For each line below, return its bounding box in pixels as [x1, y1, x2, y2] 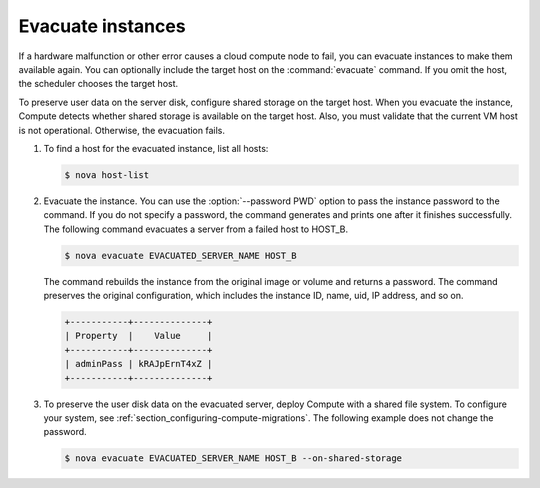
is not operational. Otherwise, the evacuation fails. [18, 124, 225, 136]
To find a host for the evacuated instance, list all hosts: [43, 142, 269, 154]
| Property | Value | [64, 330, 213, 342]
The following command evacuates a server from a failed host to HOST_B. [43, 223, 349, 235]
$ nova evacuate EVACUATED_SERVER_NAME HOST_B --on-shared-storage [64, 453, 403, 464]
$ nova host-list [64, 169, 150, 180]
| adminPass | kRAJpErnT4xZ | [64, 358, 213, 370]
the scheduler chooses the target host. [18, 78, 179, 90]
